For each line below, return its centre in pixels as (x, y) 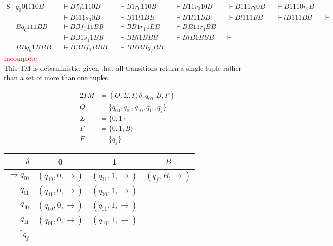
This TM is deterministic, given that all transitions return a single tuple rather (123, 68)
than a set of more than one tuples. (57, 77)
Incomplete (21, 58)
